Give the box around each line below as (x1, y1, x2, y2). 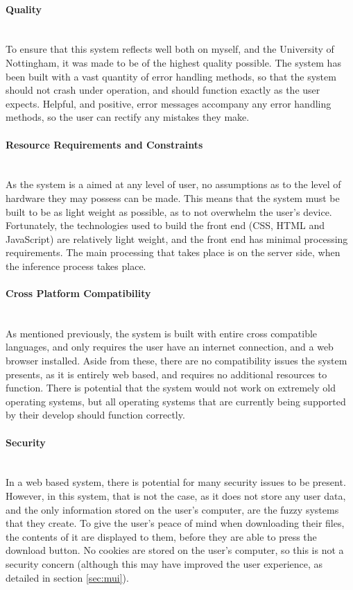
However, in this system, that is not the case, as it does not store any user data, (6, 489, 346, 503)
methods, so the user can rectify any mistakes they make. (6, 110, 250, 124)
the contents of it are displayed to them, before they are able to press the (6, 529, 317, 543)
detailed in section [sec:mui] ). (6, 570, 129, 584)
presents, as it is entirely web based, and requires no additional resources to (6, 366, 327, 381)
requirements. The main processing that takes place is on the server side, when (6, 245, 341, 260)
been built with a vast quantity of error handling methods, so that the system (6, 69, 336, 83)
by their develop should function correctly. (6, 407, 185, 422)
